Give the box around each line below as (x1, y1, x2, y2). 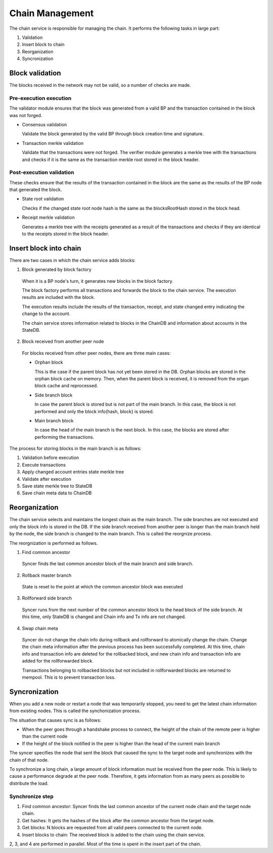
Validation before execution (22, 455, 79, 461)
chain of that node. (9, 757, 49, 763)
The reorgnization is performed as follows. (9, 540, 98, 546)
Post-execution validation (9, 169, 74, 176)
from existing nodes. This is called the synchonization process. (9, 708, 141, 714)
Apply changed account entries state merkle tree (22, 469, 124, 475)
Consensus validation (22, 121, 67, 127)
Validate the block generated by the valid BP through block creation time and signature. (22, 131, 204, 137)
